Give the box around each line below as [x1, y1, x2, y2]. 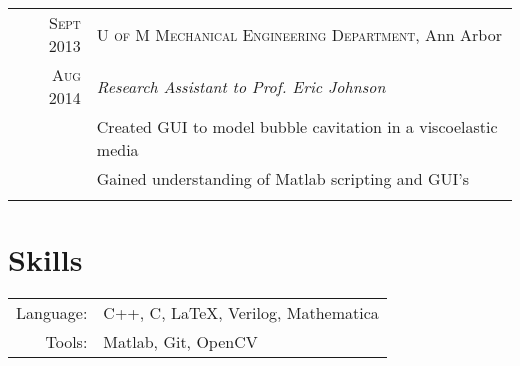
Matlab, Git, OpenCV [103, 330, 258, 354]
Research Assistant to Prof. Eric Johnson [96, 74, 386, 98]
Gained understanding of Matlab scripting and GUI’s [96, 167, 470, 190]
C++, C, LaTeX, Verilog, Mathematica [103, 301, 379, 325]
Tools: [45, 330, 88, 354]
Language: [16, 301, 88, 325]
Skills [8, 239, 83, 280]
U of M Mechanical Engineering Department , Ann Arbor [96, 22, 502, 46]
